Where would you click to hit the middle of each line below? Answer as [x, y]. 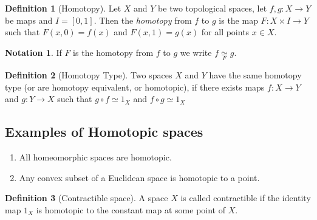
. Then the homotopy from [143, 20]
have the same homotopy [255, 75]
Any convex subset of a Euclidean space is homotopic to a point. [139, 177]
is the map [238, 20]
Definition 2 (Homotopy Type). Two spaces [89, 75]
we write [196, 52]
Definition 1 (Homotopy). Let [63, 8]
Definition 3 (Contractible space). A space [87, 198]
